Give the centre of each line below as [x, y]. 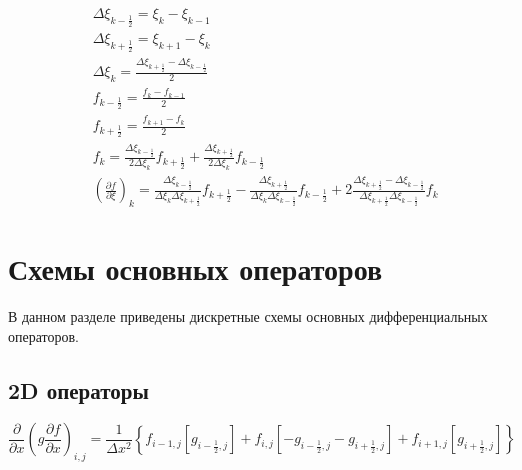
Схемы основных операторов [195, 268]
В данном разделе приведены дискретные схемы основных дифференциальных [248, 316]
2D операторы [78, 389]
